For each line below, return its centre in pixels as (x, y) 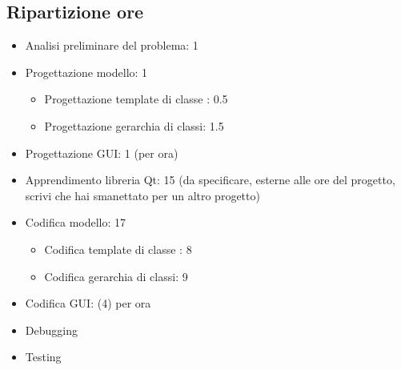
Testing (43, 357)
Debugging (51, 330)
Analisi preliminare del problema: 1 (112, 45)
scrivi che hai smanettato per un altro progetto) (142, 195)
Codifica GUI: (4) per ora (88, 303)
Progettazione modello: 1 (86, 72)
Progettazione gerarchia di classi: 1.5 (134, 125)
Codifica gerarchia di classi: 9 (116, 276)
